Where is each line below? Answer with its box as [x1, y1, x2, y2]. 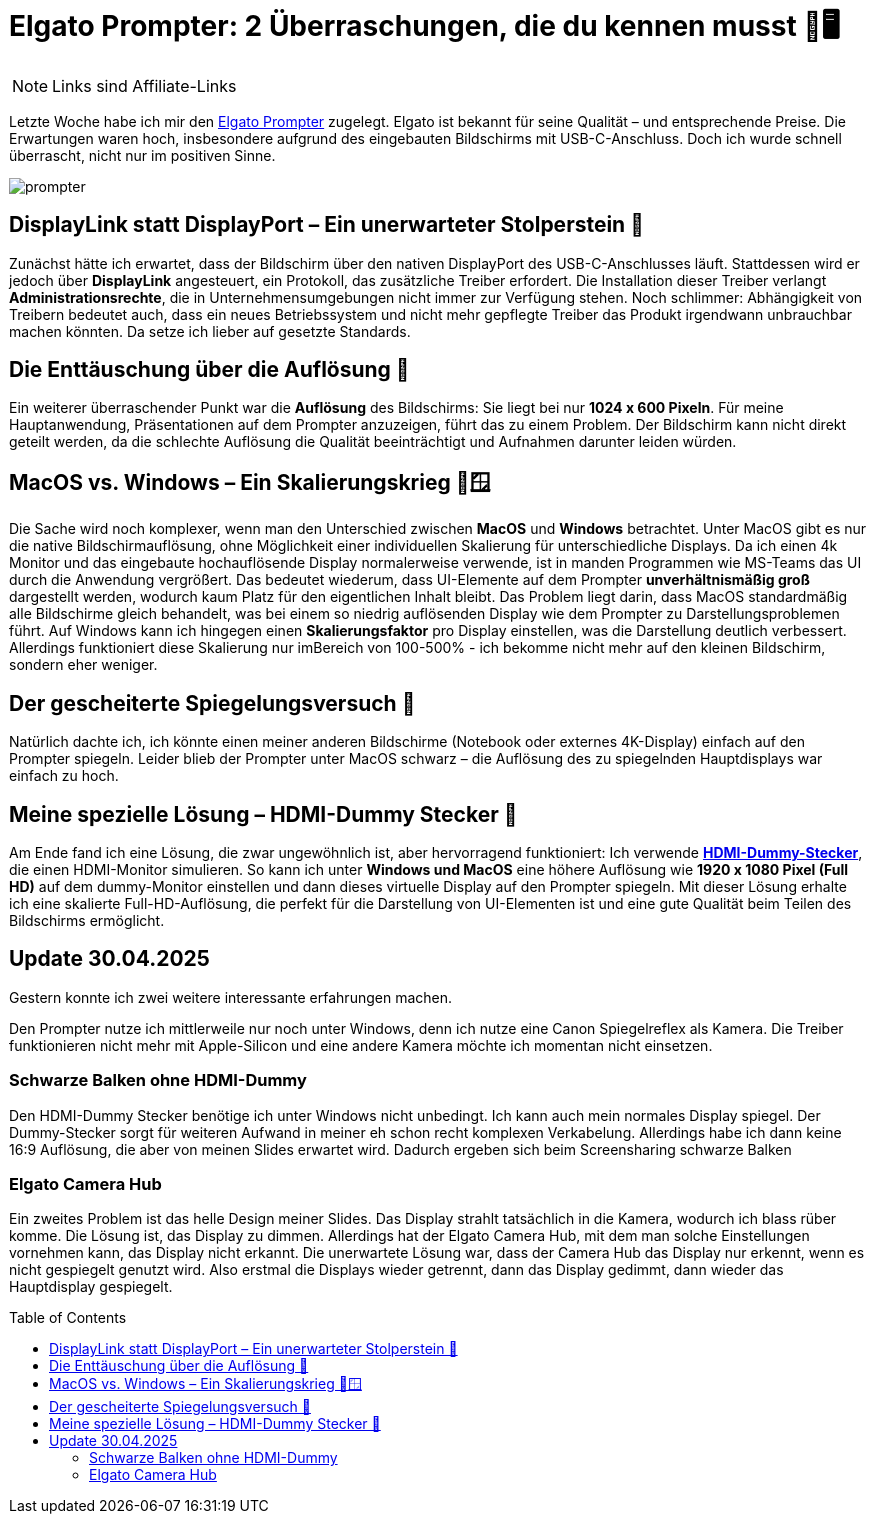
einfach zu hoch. [9, 767, 119, 785]
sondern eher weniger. [9, 656, 158, 674]
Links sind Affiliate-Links [52, 75, 237, 96]
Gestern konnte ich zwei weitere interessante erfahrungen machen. [9, 988, 453, 1006]
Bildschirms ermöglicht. [9, 911, 165, 929]
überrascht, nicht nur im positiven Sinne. [9, 146, 276, 164]
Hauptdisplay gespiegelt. [9, 1278, 173, 1296]
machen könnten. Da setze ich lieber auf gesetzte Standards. [9, 322, 411, 340]
